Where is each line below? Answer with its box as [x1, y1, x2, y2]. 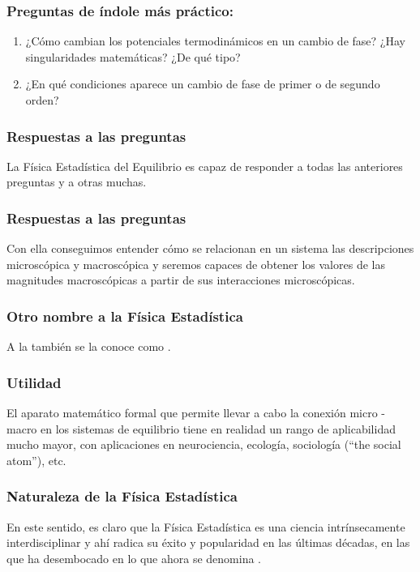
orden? [25, 92, 59, 108]
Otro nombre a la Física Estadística [6, 305, 243, 326]
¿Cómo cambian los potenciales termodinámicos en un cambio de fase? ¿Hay [25, 32, 405, 49]
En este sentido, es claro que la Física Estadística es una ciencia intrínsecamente [6, 518, 405, 535]
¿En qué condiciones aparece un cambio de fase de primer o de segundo [25, 75, 380, 92]
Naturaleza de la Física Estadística [6, 486, 238, 506]
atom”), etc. [6, 451, 66, 468]
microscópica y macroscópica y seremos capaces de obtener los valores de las [6, 255, 385, 272]
